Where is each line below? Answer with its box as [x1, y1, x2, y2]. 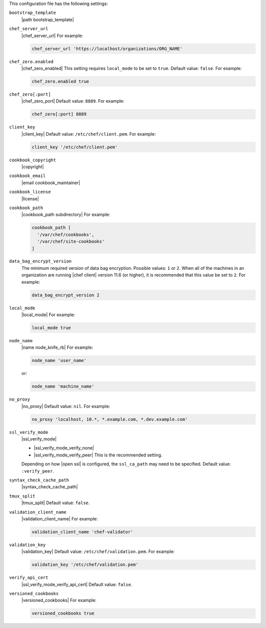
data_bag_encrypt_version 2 [32, 292, 100, 298]
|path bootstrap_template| [21, 16, 74, 22]
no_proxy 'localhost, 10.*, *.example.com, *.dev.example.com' [32, 416, 188, 422]
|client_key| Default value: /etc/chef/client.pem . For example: [21, 131, 156, 137]
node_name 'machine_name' [32, 384, 95, 389]
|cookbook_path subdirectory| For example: [21, 212, 110, 218]
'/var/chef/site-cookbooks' [37, 239, 105, 244]
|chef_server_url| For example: [21, 33, 83, 38]
